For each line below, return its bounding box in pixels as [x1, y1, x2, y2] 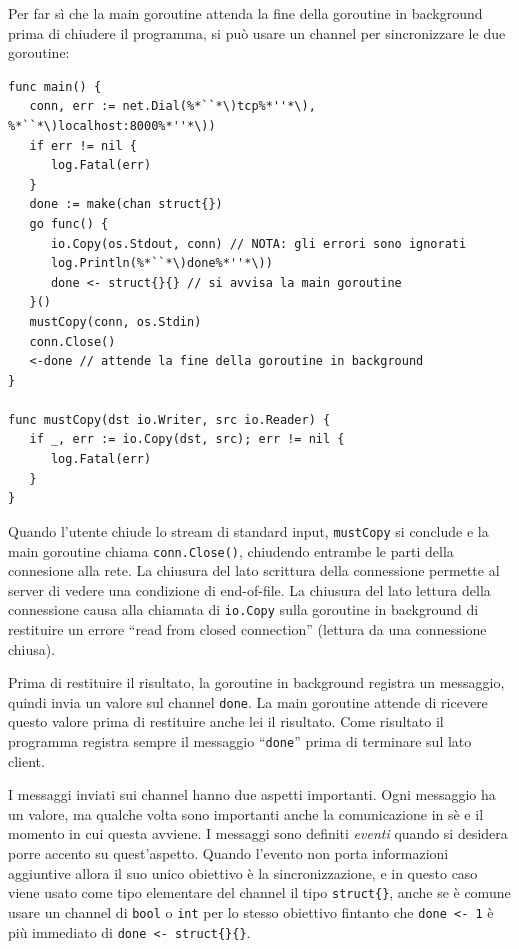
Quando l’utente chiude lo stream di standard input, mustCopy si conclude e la [8, 520, 489, 541]
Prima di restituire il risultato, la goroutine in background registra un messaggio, [8, 672, 505, 693]
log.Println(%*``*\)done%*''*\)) [50, 256, 273, 271]
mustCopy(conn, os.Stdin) [29, 314, 202, 329]
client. [8, 750, 45, 771]
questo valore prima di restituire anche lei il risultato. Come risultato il [8, 711, 444, 732]
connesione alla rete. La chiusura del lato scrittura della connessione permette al [8, 560, 500, 581]
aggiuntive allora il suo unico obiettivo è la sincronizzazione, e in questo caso [8, 862, 478, 883]
